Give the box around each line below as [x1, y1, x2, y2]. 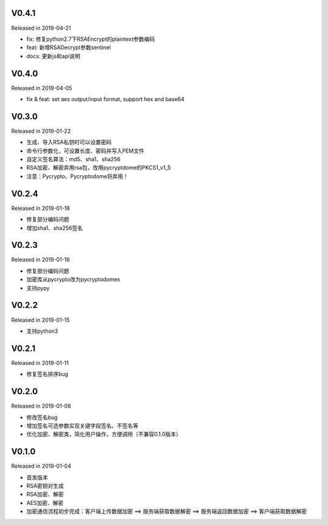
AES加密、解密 [26, 499, 64, 506]
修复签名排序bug [26, 370, 69, 378]
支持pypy [26, 284, 50, 291]
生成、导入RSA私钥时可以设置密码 [26, 139, 112, 146]
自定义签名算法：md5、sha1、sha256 [26, 156, 121, 163]
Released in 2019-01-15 [11, 316, 70, 324]
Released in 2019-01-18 [11, 204, 70, 212]
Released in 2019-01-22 [11, 127, 71, 134]
